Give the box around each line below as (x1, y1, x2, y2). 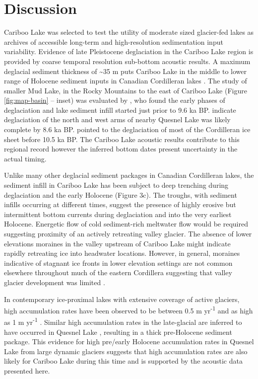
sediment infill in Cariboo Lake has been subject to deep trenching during (4, 180, 229, 190)
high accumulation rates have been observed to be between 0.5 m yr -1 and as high (4, 304, 253, 315)
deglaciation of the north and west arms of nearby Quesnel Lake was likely (4, 114, 231, 125)
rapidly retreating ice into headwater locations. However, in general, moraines (4, 248, 240, 258)
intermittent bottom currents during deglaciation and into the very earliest (4, 209, 232, 219)
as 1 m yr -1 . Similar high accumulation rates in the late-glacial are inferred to (4, 315, 242, 327)
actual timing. (4, 153, 47, 163)
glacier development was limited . (4, 277, 105, 287)
